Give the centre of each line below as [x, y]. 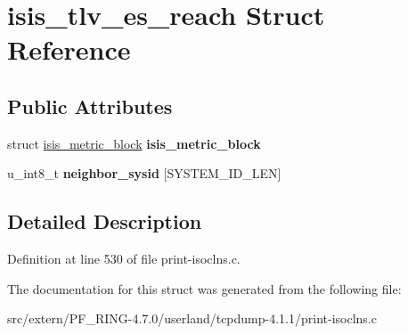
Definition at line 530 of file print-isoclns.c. [124, 259]
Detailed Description [105, 221]
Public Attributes [90, 106]
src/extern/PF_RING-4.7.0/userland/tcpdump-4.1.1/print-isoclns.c [192, 318]
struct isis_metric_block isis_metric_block [134, 143]
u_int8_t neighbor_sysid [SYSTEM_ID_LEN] [144, 173]
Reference [69, 49]
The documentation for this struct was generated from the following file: [204, 288]
